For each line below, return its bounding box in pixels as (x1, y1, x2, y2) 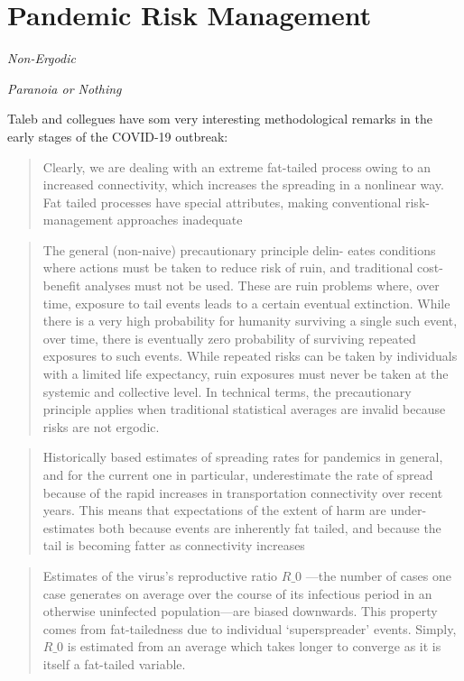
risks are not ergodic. (42, 417, 160, 436)
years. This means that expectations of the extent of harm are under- (42, 501, 427, 520)
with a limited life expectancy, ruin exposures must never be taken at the (42, 364, 449, 383)
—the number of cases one (305, 566, 451, 584)
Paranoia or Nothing (7, 78, 122, 97)
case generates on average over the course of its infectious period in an (42, 584, 432, 603)
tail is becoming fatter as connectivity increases (42, 536, 305, 555)
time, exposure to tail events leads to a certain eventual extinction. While (42, 293, 450, 312)
